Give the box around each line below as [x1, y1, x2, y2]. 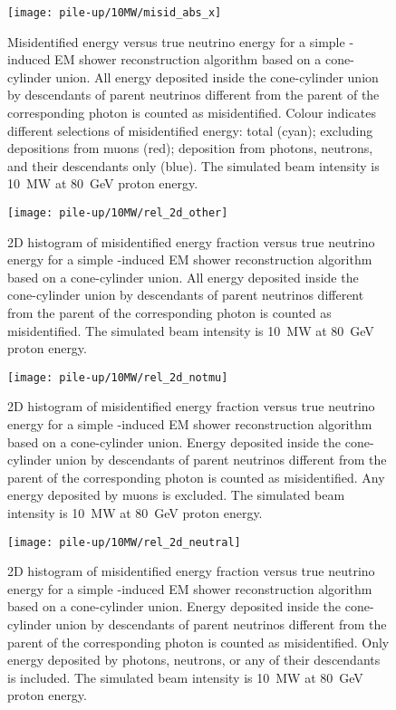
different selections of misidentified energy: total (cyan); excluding [7, 120, 373, 139]
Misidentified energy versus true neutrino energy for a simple [7, 32, 345, 51]
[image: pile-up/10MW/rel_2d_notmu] [7, 370, 228, 384]
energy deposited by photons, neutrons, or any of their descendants [7, 650, 381, 669]
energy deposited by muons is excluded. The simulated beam [7, 485, 345, 504]
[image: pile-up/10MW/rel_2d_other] [7, 206, 228, 219]
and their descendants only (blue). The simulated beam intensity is [7, 156, 380, 175]
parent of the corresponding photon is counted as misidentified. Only [7, 632, 390, 651]
